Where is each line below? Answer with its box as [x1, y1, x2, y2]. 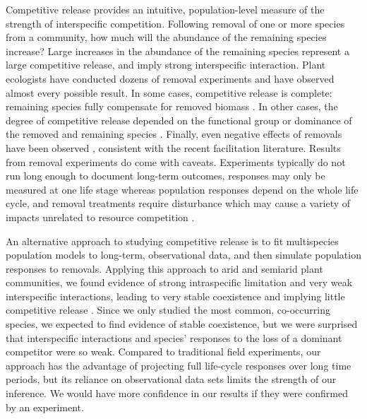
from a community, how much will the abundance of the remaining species [6, 30, 327, 45]
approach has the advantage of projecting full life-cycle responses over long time [6, 358, 351, 372]
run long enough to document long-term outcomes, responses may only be [6, 168, 325, 183]
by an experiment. [6, 399, 84, 414]
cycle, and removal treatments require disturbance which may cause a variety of [6, 196, 351, 211]
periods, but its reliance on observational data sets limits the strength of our [6, 372, 337, 386]
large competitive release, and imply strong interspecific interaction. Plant [6, 57, 326, 72]
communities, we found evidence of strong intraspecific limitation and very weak [6, 275, 353, 290]
